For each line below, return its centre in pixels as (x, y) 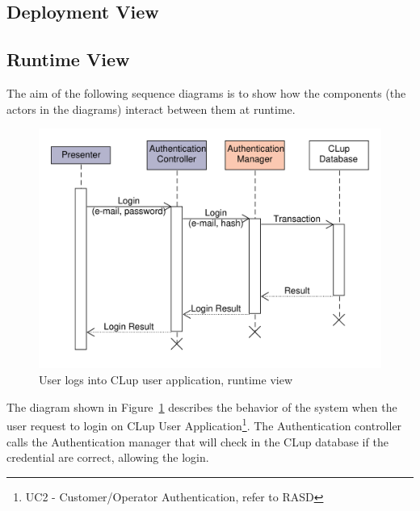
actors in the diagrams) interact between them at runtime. (151, 109)
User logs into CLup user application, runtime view (166, 380)
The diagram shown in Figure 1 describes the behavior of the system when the (202, 406)
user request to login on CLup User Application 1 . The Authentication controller (204, 424)
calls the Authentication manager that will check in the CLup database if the (197, 441)
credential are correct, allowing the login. (108, 457)
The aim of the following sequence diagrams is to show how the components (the (206, 92)
